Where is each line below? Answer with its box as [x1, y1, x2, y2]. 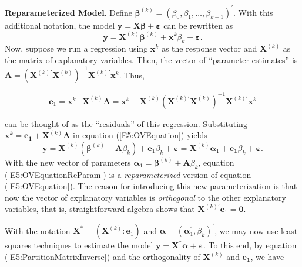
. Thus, [119, 69, 145, 81]
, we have [250, 250, 284, 262]
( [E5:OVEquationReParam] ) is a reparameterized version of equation [5, 168, 251, 180]
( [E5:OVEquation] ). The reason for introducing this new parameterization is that [5, 180, 297, 192]
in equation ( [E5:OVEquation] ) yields [73, 129, 207, 141]
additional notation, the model [5, 19, 115, 31]
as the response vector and [161, 42, 257, 54]
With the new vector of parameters [5, 156, 131, 168]
